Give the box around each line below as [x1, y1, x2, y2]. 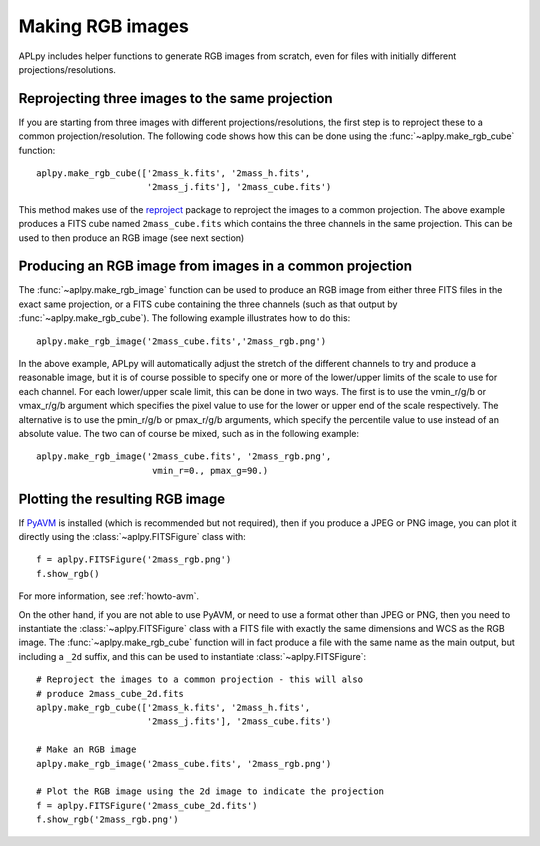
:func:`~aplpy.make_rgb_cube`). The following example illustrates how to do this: [18, 312, 351, 324]
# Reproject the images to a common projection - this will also [36, 674, 364, 685]
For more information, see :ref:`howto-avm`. [18, 590, 200, 602]
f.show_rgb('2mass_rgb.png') [36, 814, 179, 825]
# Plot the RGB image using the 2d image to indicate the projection [36, 786, 385, 797]
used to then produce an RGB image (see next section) [18, 231, 245, 244]
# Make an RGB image [36, 744, 137, 755]
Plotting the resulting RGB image [18, 490, 225, 507]
